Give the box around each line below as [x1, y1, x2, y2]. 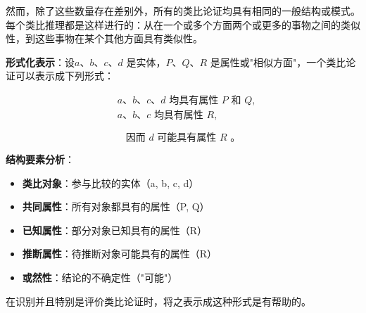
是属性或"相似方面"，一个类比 [210, 54, 346, 69]
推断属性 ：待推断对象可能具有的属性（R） [22, 246, 217, 261]
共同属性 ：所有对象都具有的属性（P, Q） [22, 199, 210, 214]
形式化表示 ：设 [6, 54, 75, 69]
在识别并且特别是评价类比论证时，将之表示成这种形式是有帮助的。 [6, 293, 311, 308]
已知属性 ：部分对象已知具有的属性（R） [22, 222, 208, 237]
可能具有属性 [157, 133, 217, 143]
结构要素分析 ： [6, 152, 75, 167]
